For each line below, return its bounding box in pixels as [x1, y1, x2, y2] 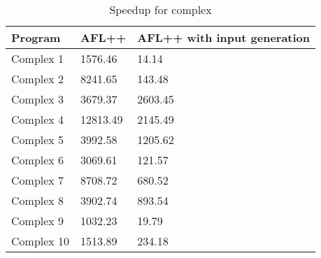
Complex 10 [11, 233, 70, 249]
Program [11, 29, 61, 45]
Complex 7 [11, 172, 64, 188]
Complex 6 [11, 152, 64, 168]
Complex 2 [11, 71, 64, 87]
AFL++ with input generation [137, 29, 311, 45]
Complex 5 [11, 131, 64, 148]
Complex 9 [11, 213, 64, 229]
